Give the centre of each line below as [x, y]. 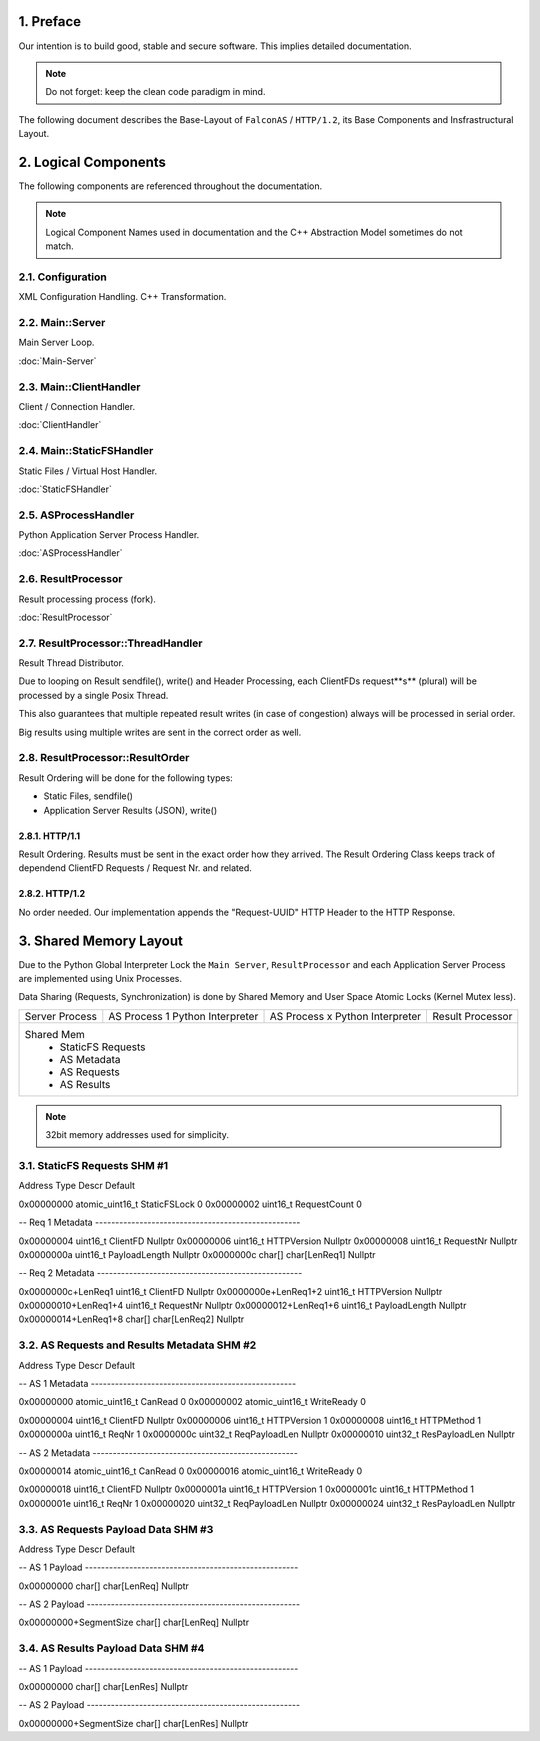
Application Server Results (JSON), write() [130, 810]
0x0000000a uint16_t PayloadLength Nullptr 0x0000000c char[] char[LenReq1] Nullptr [197, 1254]
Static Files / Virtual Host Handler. [88, 471]
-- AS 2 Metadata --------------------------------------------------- [158, 1452]
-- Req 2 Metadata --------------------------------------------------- [160, 1273]
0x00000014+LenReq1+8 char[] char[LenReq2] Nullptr [131, 1319]
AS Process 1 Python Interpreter [183, 1016]
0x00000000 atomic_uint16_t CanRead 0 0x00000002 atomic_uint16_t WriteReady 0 [192, 1402]
